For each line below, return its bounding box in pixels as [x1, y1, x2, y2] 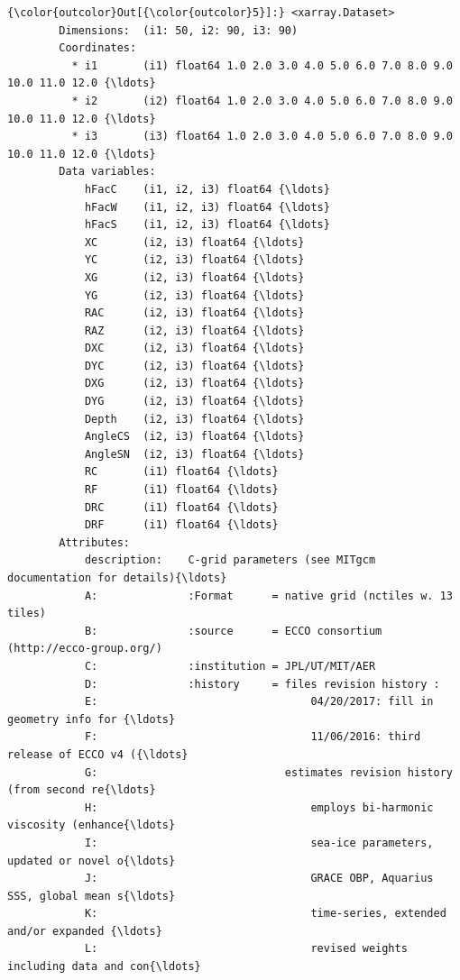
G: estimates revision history [84, 765, 453, 779]
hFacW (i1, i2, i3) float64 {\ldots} [84, 200, 330, 214]
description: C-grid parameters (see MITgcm [84, 554, 376, 567]
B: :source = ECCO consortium [84, 624, 382, 637]
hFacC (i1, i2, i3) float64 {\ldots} [84, 182, 330, 196]
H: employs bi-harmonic [84, 801, 434, 814]
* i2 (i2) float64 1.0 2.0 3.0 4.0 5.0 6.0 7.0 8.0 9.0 [71, 94, 453, 107]
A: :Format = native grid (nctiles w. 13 [84, 589, 453, 602]
